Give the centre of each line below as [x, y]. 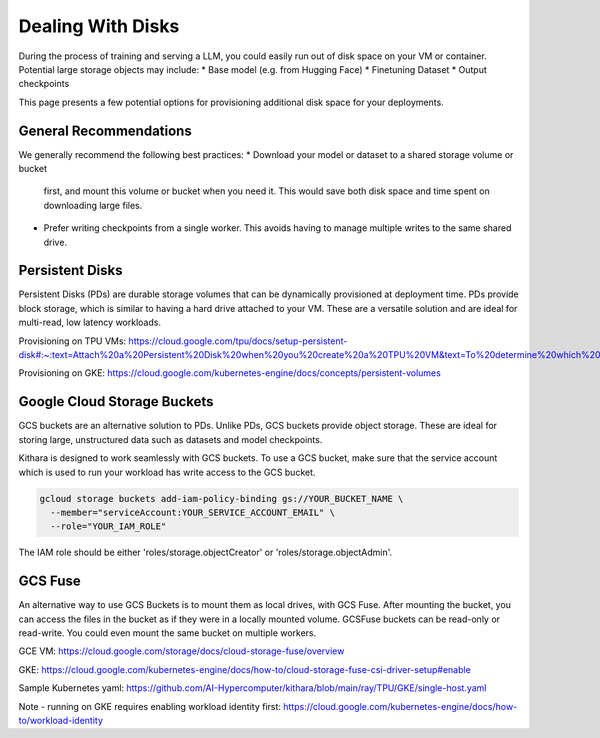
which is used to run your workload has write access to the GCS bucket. [167, 472]
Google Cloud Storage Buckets [116, 401]
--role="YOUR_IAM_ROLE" [108, 526]
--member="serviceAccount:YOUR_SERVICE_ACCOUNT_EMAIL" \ [192, 512]
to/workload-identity [61, 720]
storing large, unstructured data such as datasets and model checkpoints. [170, 439]
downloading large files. [93, 205]
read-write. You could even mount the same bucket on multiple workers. [167, 632]
